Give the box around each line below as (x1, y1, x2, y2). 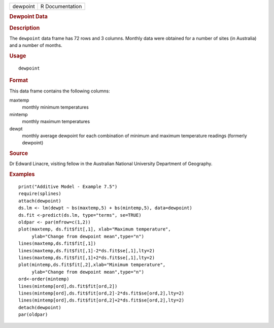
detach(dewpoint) (18, 305, 61, 310)
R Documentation (41, 3, 82, 10)
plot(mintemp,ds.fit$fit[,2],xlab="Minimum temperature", (18, 262, 166, 268)
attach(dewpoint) (18, 198, 61, 204)
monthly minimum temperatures (22, 104, 89, 110)
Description (9, 24, 40, 31)
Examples (9, 171, 35, 178)
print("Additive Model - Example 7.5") (18, 184, 118, 190)
